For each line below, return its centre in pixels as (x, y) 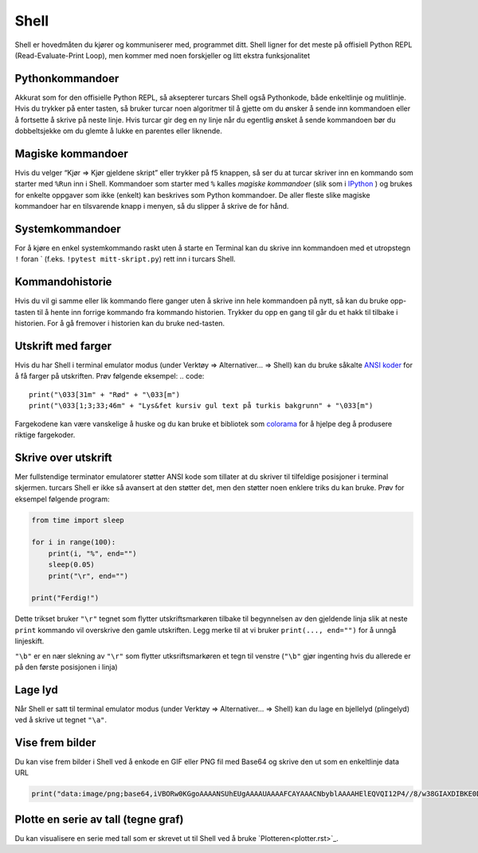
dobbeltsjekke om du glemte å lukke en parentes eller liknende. (118, 131)
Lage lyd (37, 690)
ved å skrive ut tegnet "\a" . (61, 720)
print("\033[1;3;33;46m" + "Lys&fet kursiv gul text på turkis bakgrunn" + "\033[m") (201, 406)
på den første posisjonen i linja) (67, 666)
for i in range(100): (74, 542)
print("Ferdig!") (65, 598)
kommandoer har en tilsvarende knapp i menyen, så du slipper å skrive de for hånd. (152, 206)
